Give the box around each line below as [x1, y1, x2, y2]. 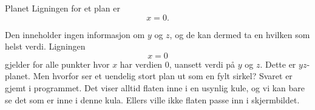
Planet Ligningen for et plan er [5, 2, 120, 14]
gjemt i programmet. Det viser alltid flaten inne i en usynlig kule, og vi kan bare [5, 81, 305, 94]
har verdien [120, 57, 163, 70]
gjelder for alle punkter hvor [5, 57, 110, 70]
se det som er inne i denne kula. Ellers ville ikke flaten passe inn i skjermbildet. [5, 93, 300, 106]
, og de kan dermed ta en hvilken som [169, 28, 310, 40]
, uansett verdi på [169, 57, 235, 70]
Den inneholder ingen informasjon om [5, 28, 145, 40]
